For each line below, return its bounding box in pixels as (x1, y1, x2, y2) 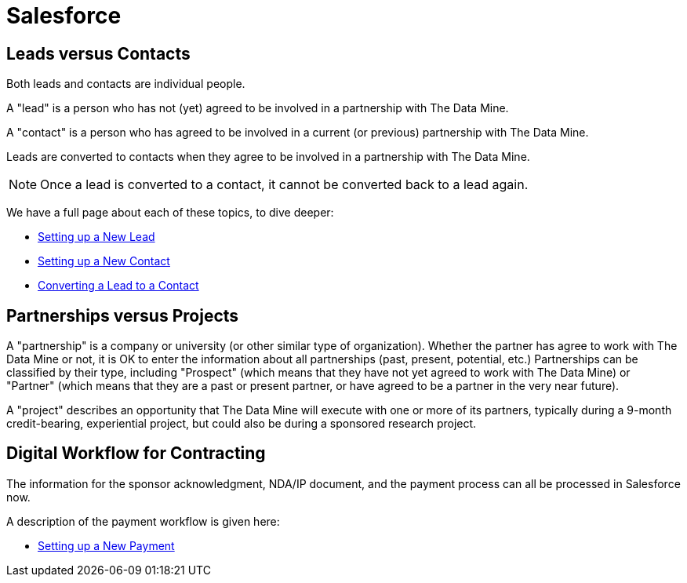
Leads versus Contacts (6, 43, 191, 64)
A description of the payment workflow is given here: (6, 514, 280, 528)
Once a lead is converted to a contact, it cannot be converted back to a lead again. (40, 177, 529, 193)
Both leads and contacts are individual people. (6, 77, 245, 91)
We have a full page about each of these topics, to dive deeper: (6, 206, 334, 220)
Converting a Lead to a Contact (38, 279, 199, 293)
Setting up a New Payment (38, 538, 175, 552)
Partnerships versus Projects (6, 305, 239, 326)
